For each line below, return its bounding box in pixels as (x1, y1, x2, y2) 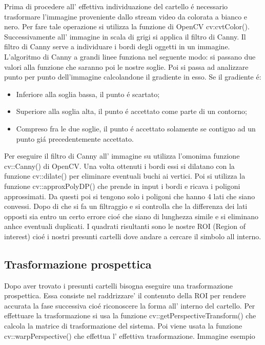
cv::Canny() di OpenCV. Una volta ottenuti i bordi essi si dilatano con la (4, 160, 235, 171)
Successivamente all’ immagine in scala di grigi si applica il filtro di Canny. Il (4, 31, 246, 42)
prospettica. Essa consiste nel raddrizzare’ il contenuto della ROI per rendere (4, 290, 246, 301)
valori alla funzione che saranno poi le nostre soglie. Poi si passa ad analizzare (4, 61, 249, 72)
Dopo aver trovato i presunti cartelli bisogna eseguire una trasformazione (4, 280, 233, 291)
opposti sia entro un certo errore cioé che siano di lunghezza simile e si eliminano (4, 210, 258, 221)
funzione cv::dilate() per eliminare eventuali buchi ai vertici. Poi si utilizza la (4, 170, 246, 181)
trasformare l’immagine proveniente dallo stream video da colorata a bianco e (4, 11, 248, 22)
